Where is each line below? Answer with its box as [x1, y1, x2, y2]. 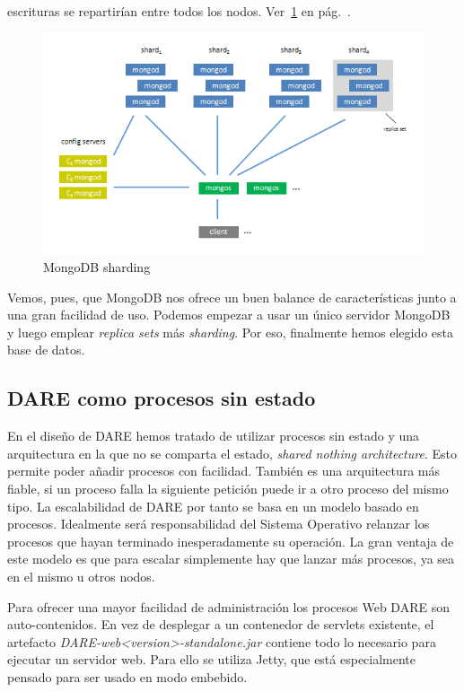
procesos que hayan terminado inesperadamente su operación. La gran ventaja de [7, 531, 454, 550]
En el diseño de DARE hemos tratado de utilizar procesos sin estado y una [7, 426, 420, 445]
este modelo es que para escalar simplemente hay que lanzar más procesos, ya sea [7, 549, 455, 568]
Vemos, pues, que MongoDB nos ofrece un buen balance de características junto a [7, 287, 457, 306]
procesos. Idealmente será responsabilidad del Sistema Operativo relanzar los [7, 514, 430, 533]
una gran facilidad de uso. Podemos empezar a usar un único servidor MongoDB [7, 305, 451, 324]
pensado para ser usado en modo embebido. [7, 667, 248, 686]
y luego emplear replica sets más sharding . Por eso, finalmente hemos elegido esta [7, 322, 454, 341]
